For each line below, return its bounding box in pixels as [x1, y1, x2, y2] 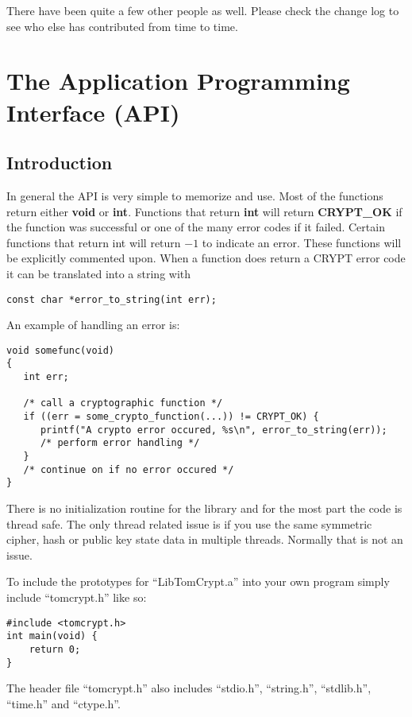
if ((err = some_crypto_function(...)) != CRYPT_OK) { [23, 411, 319, 423]
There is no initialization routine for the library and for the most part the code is [6, 499, 402, 516]
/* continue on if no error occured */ [23, 463, 234, 475]
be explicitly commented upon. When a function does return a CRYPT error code [6, 250, 406, 266]
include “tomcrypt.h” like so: [6, 588, 147, 605]
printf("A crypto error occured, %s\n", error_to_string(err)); [40, 424, 387, 436]
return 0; [29, 643, 81, 655]
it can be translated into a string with [6, 265, 191, 281]
